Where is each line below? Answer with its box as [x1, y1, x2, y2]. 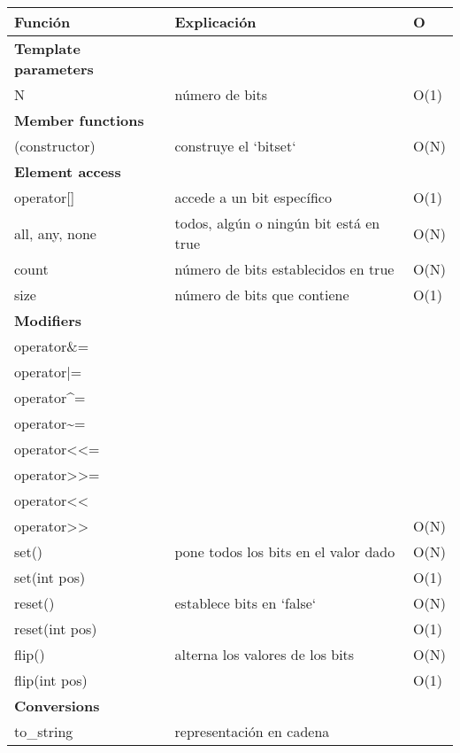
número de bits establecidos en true [174, 259, 395, 279]
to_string [14, 721, 73, 741]
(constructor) [14, 136, 96, 156]
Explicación [174, 12, 257, 32]
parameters [14, 58, 94, 79]
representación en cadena [174, 721, 330, 741]
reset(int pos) [14, 618, 97, 639]
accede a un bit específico [174, 187, 332, 207]
